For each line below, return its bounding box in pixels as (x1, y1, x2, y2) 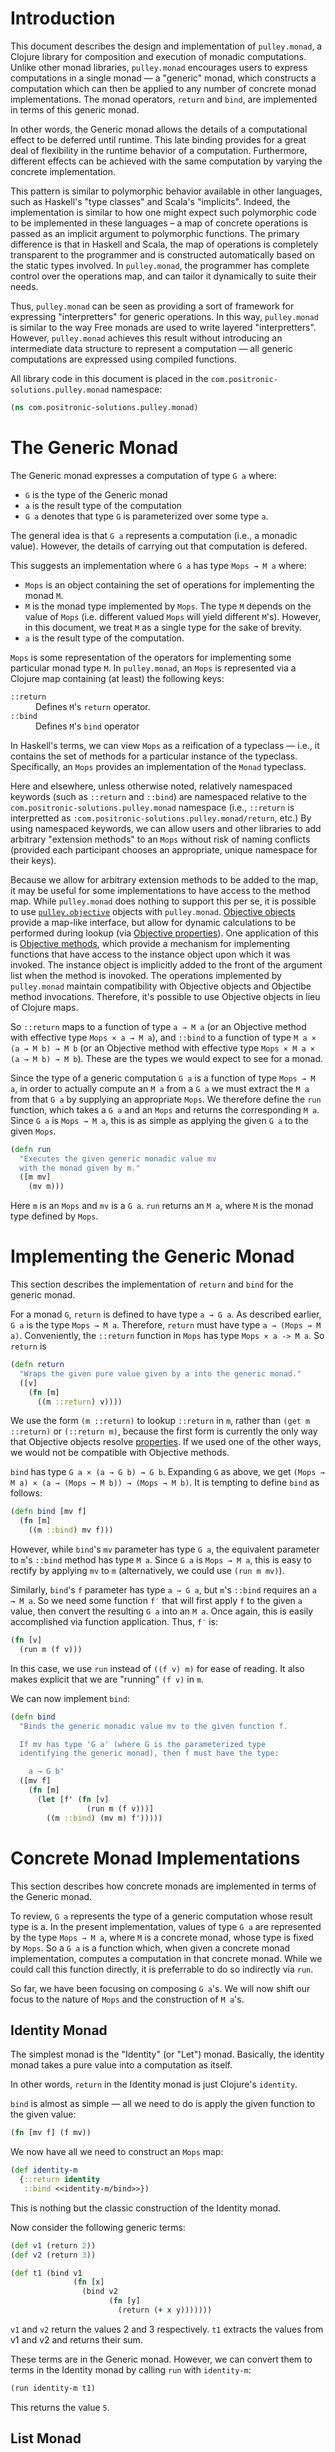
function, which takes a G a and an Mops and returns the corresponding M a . (10, 1103, 320, 1116)
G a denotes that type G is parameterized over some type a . (24, 510, 269, 522)
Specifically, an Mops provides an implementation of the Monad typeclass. (10, 760, 307, 772)
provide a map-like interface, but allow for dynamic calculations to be (10, 916, 297, 928)
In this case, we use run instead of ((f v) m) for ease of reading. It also (10, 1662, 305, 1674)
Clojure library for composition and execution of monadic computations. (10, 50, 307, 62)
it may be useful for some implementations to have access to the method (10, 884, 311, 896)
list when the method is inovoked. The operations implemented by (10, 969, 282, 981)
